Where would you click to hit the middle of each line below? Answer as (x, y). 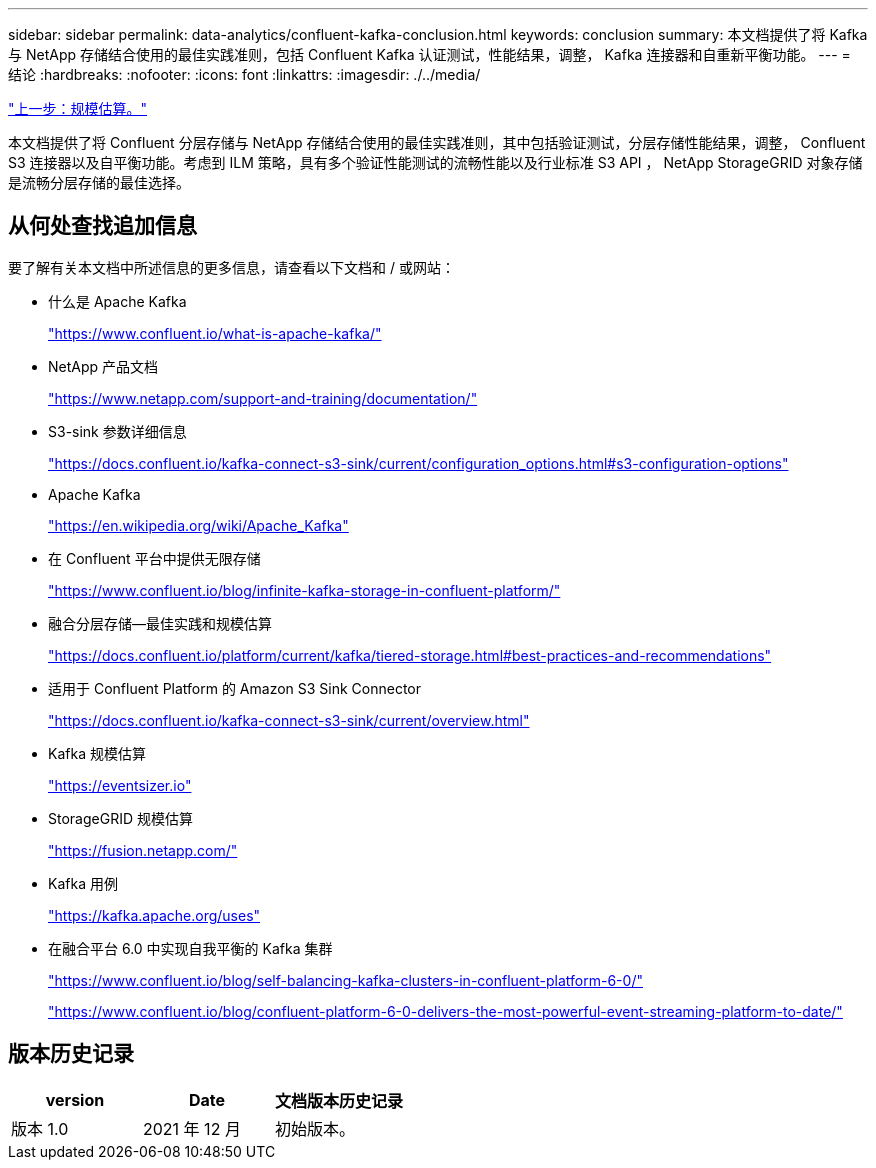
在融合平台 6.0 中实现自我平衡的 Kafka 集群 (190, 948)
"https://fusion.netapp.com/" (143, 850)
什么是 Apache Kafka (117, 301)
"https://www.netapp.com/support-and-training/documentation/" (263, 398)
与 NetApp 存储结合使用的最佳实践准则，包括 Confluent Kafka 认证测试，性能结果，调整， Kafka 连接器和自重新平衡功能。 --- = (429, 54)
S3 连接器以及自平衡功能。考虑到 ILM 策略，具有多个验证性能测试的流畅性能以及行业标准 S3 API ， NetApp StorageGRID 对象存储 (435, 162)
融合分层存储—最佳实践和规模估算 (160, 623)
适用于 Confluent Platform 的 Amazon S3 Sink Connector (235, 688)
